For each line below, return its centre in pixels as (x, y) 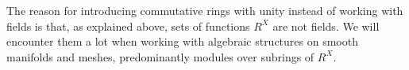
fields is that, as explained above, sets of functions (128, 26)
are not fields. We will (326, 26)
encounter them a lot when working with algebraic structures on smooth (182, 41)
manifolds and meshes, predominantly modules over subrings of (160, 56)
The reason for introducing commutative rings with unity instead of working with (205, 10)
